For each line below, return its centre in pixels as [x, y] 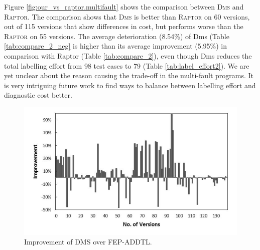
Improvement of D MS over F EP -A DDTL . [88, 242]
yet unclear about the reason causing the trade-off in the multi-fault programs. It [129, 75]
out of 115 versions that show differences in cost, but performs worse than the [124, 26]
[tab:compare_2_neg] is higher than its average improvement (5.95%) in [116, 46]
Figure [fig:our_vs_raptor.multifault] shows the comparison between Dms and [124, 7]
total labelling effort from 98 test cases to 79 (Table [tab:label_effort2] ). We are [127, 65]
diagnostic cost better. [38, 95]
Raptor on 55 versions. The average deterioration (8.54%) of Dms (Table [117, 36]
